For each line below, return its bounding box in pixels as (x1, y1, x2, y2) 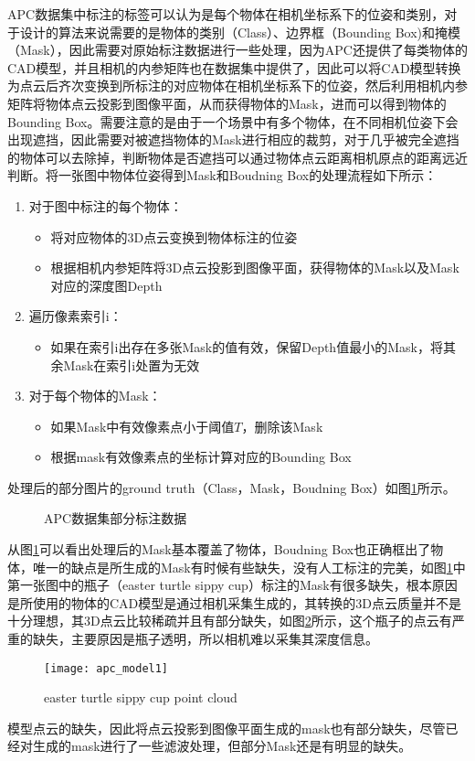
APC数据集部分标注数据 (44, 509, 187, 528)
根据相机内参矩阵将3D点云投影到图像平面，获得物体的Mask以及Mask (50, 258, 459, 277)
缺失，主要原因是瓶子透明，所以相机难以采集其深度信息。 (32, 629, 378, 648)
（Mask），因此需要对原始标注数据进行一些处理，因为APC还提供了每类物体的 (7, 40, 468, 59)
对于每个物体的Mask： (28, 386, 162, 405)
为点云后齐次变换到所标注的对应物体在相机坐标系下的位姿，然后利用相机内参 (7, 76, 468, 95)
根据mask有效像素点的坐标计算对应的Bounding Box (50, 447, 352, 466)
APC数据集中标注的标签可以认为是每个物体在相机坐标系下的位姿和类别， (7, 5, 445, 23)
